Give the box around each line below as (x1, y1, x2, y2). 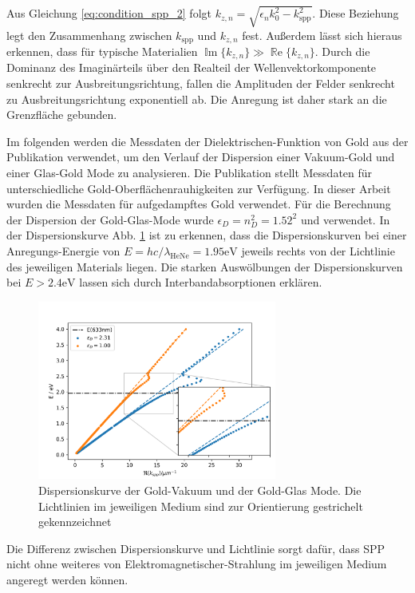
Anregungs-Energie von (6, 242, 121, 259)
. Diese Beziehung (312, 5, 399, 22)
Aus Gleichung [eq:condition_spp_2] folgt (6, 5, 211, 22)
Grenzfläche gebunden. (6, 106, 117, 123)
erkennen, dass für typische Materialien (6, 43, 198, 59)
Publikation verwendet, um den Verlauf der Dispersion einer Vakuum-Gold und (6, 148, 395, 165)
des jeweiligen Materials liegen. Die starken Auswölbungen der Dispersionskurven (6, 258, 403, 275)
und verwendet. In (300, 211, 390, 227)
